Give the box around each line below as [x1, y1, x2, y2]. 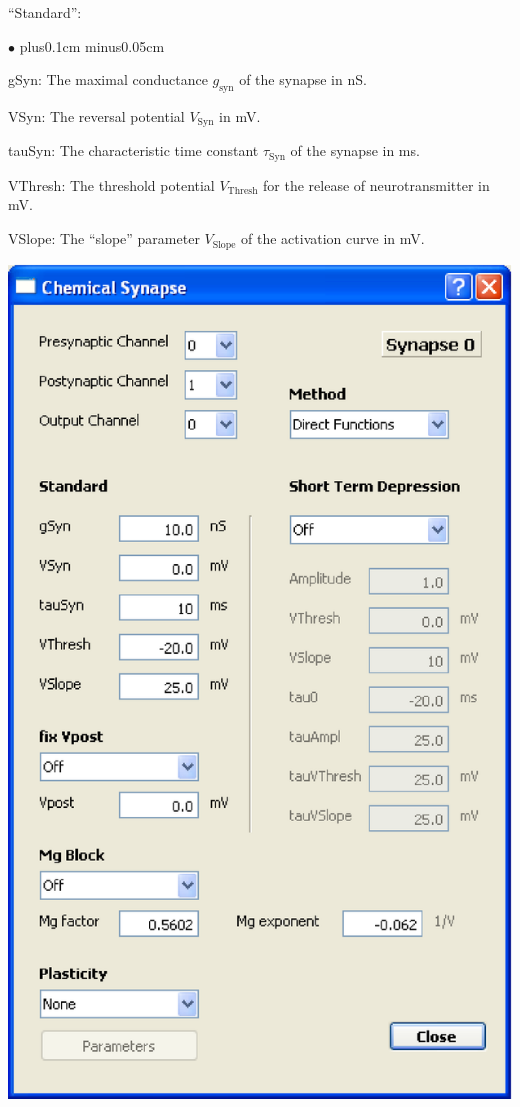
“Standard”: [8, 2, 82, 22]
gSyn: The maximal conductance [8, 69, 208, 90]
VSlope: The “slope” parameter [8, 228, 200, 249]
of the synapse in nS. [239, 69, 367, 90]
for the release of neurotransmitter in [263, 174, 490, 195]
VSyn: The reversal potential [8, 105, 185, 126]
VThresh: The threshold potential [8, 174, 215, 195]
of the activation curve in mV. [241, 228, 425, 249]
